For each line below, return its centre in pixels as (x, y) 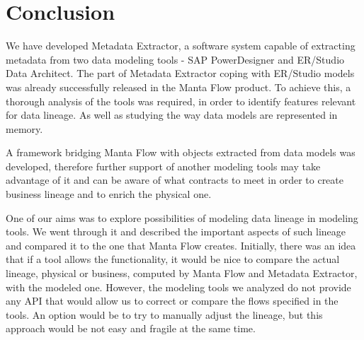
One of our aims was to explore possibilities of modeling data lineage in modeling (182, 217)
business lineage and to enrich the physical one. (109, 194)
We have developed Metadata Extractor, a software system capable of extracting (181, 46)
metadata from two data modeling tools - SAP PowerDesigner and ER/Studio (175, 59)
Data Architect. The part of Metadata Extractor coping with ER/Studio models (180, 73)
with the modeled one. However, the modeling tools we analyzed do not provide (178, 287)
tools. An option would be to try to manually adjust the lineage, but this (164, 314)
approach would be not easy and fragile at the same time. (131, 328)
